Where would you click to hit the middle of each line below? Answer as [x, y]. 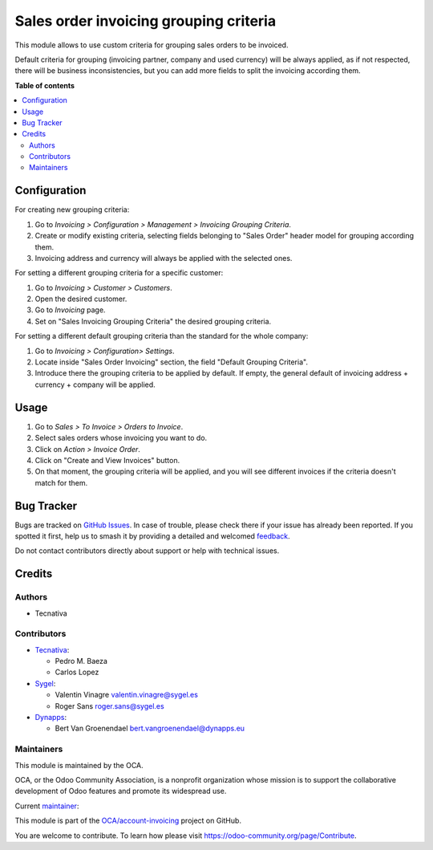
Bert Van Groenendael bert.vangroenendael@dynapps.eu [150, 728]
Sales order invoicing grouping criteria [146, 21]
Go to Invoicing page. [70, 310]
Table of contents [45, 85]
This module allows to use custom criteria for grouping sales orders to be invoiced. [152, 45]
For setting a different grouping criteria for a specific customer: [119, 273]
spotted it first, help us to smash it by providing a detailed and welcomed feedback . [152, 536]
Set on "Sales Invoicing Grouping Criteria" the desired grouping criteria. [153, 321]
